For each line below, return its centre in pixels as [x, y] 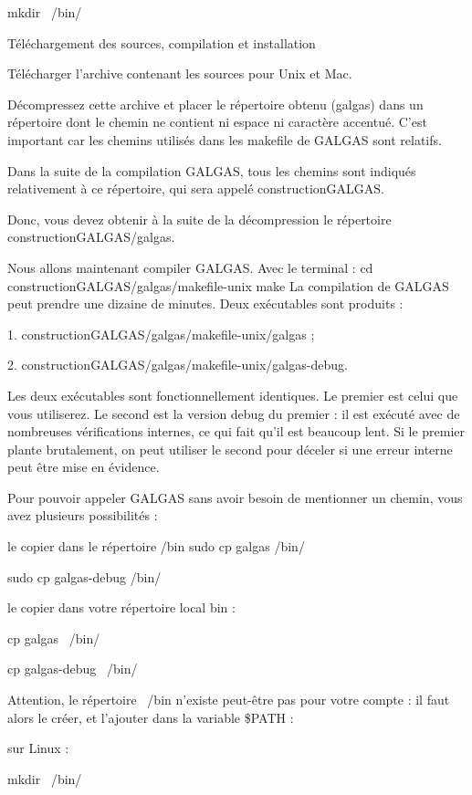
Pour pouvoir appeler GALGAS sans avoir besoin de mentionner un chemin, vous [235, 497]
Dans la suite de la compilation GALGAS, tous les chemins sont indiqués [212, 170]
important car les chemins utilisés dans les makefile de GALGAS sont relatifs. [225, 139]
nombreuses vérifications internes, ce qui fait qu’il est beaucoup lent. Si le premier [236, 431]
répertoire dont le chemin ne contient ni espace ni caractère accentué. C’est [217, 122]
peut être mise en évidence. [84, 467]
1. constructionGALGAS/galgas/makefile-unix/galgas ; [161, 334]
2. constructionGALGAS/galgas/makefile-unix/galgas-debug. [178, 365]
